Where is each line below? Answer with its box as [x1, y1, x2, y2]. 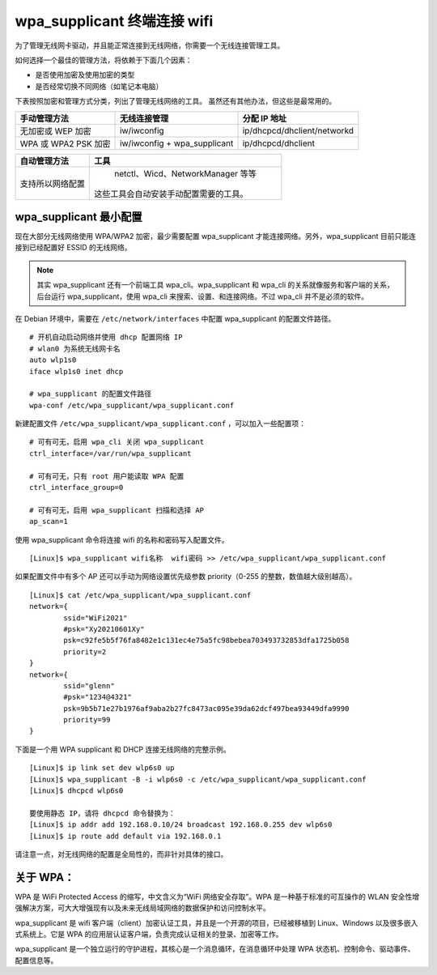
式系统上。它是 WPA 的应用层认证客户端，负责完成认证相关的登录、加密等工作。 [15, 930, 283, 939]
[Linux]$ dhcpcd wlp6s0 [29, 786, 124, 795]
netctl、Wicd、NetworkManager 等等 [114, 168, 257, 179]
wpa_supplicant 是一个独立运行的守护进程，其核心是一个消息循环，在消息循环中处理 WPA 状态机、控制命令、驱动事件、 [15, 944, 416, 954]
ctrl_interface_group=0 [29, 483, 124, 492]
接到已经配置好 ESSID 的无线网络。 [15, 243, 133, 253]
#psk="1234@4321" [63, 692, 133, 702]
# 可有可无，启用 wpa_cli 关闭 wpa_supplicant [29, 437, 205, 447]
